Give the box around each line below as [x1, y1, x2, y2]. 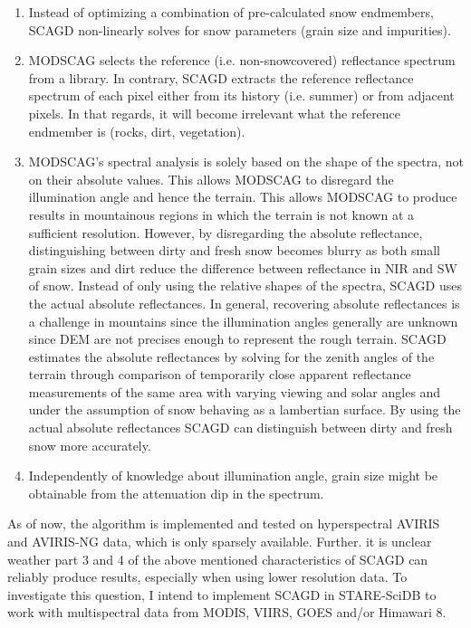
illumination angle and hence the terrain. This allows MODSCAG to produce [28, 187, 457, 206]
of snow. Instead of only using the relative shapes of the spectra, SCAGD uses [28, 276, 462, 295]
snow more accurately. [28, 435, 151, 454]
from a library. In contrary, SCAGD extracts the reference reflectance [28, 68, 414, 87]
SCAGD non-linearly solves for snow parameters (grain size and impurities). [28, 20, 451, 39]
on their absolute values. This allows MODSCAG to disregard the [28, 169, 394, 188]
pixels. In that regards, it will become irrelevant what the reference [28, 103, 401, 122]
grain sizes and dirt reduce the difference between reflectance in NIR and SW [28, 258, 457, 277]
